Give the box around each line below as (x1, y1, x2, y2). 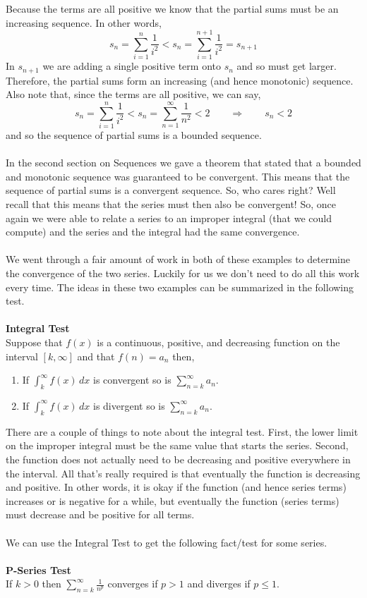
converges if (107, 576, 158, 591)
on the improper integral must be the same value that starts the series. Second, (6, 438, 349, 453)
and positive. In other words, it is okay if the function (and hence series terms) (6, 480, 347, 494)
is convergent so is (92, 372, 172, 387)
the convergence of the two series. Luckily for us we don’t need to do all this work (6, 266, 360, 281)
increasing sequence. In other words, (6, 15, 162, 30)
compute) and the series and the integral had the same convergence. (6, 224, 300, 239)
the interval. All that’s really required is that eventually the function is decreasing (6, 465, 361, 480)
